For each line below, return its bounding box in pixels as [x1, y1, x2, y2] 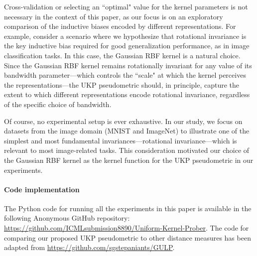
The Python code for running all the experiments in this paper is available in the [4, 203, 252, 213]
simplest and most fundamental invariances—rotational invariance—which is [4, 135, 237, 145]
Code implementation [4, 184, 80, 194]
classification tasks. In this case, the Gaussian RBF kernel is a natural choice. [4, 50, 241, 60]
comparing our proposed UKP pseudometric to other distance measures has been [4, 232, 251, 243]
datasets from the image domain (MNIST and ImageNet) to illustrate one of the [4, 126, 250, 136]
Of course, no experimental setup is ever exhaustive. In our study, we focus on [4, 116, 243, 126]
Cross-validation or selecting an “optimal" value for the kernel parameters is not [4, 1, 248, 11]
